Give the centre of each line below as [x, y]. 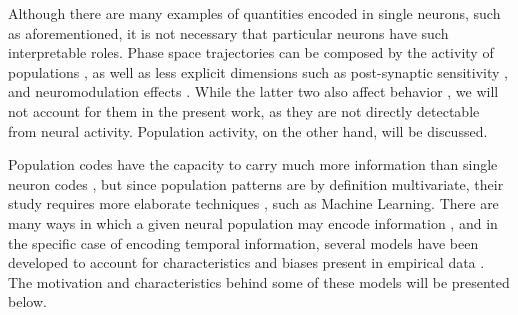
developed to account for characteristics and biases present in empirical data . [246, 262]
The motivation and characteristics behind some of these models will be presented [259, 281]
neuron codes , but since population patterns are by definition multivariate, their [256, 183]
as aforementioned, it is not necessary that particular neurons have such [228, 32]
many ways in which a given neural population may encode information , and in [253, 222]
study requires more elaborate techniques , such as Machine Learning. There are [253, 203]
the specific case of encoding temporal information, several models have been [243, 242]
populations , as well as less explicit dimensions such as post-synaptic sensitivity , [258, 71]
